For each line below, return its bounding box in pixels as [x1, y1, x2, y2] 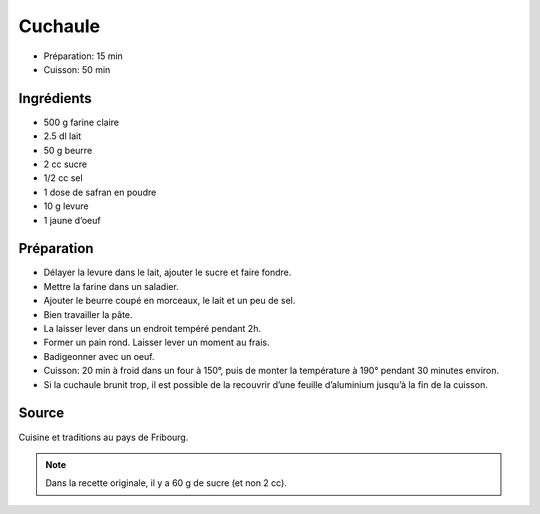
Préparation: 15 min [43, 50, 124, 62]
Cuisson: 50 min [43, 63, 111, 75]
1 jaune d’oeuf [43, 214, 101, 226]
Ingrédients [18, 90, 92, 107]
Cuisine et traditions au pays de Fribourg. [18, 431, 189, 443]
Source [18, 405, 65, 422]
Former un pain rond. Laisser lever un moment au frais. [43, 336, 270, 349]
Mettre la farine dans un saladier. [43, 280, 179, 292]
